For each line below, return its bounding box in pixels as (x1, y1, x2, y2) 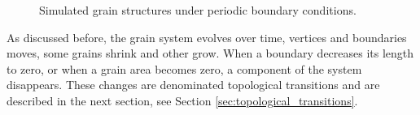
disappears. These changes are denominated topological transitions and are (7, 76, 380, 93)
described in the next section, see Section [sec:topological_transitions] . (7, 92, 358, 109)
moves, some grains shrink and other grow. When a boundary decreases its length (7, 45, 414, 62)
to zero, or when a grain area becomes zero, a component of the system (7, 60, 362, 77)
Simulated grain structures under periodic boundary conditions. (39, 2, 357, 18)
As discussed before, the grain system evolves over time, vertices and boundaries (7, 28, 407, 45)
